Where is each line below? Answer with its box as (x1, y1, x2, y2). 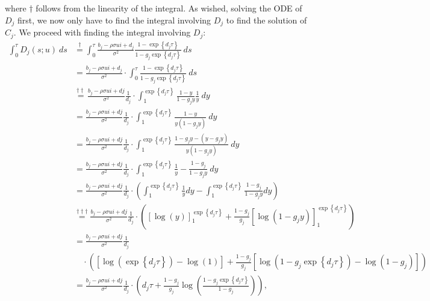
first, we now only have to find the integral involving (17, 13, 211, 26)
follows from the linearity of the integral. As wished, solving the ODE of (36, 2, 302, 14)
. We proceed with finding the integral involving (13, 26, 191, 39)
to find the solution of (226, 13, 307, 26)
